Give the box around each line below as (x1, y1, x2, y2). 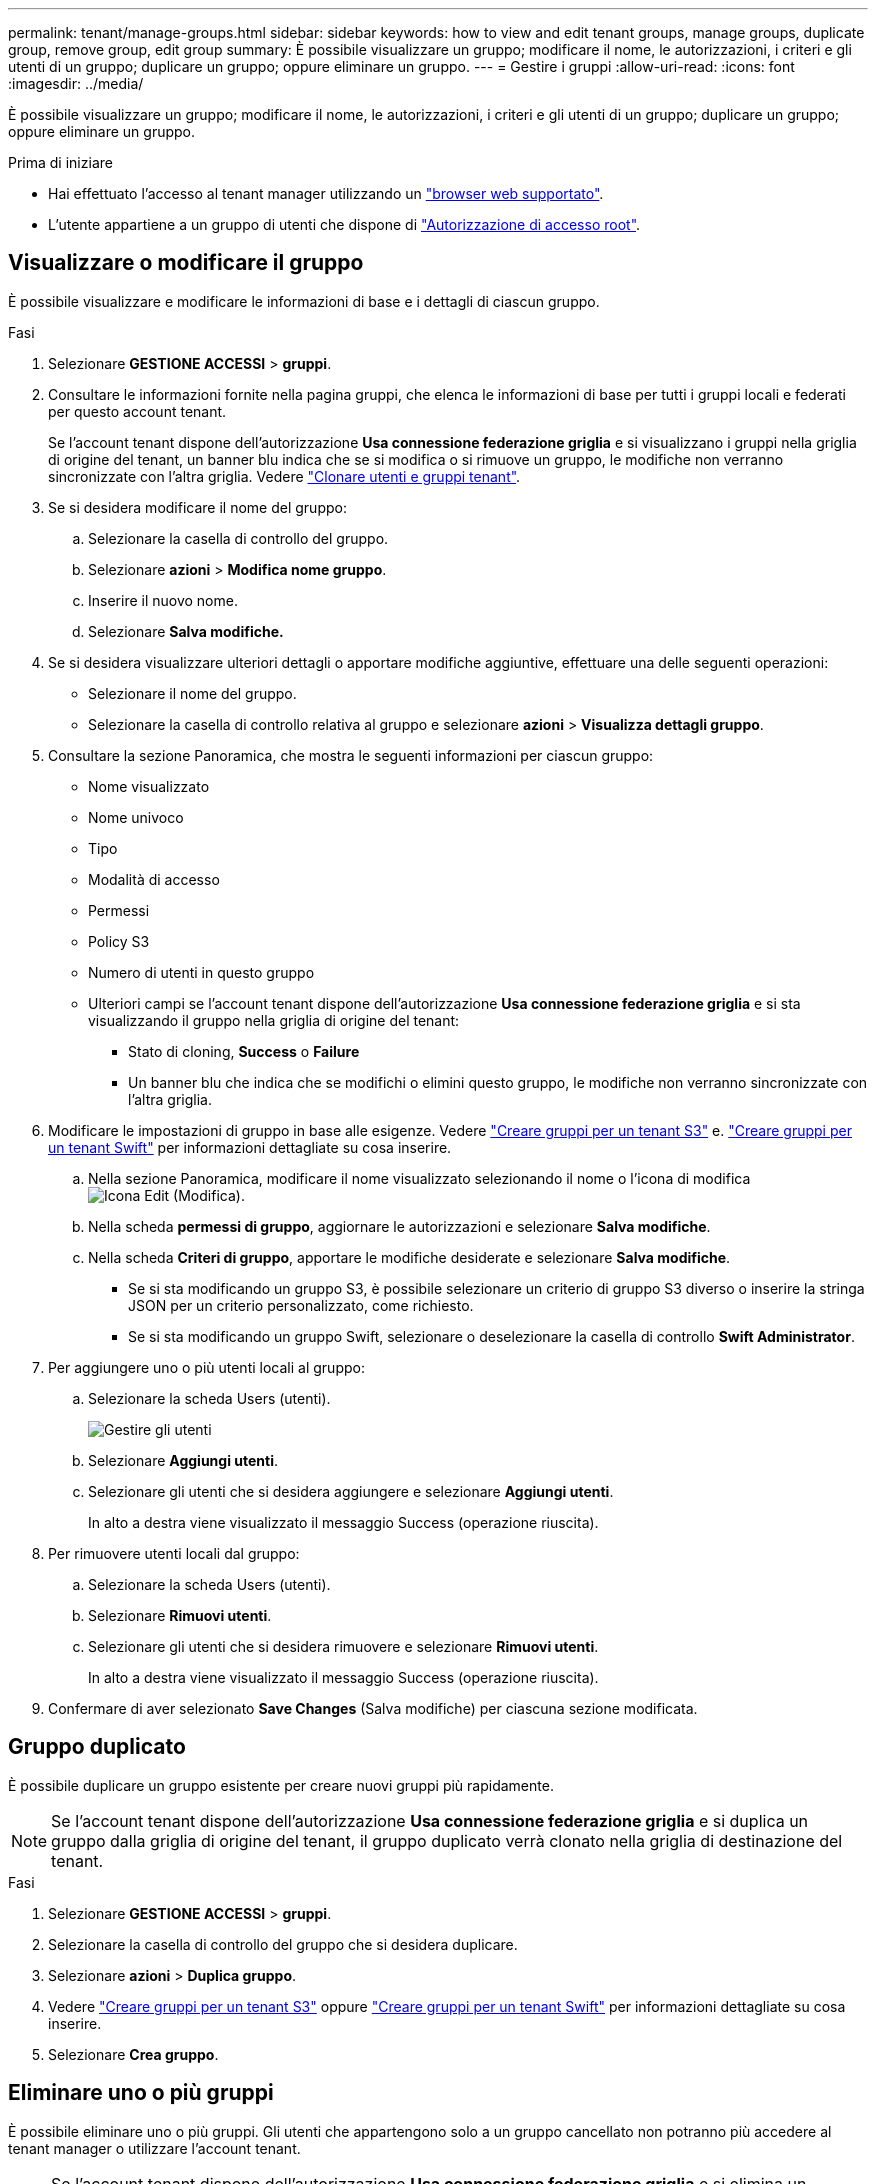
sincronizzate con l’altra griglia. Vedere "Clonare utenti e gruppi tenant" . (48, 467, 521, 485)
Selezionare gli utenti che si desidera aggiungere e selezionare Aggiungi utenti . (88, 1482, 614, 1500)
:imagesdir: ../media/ (8, 75, 144, 92)
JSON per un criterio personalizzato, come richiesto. (128, 1296, 474, 1314)
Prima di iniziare (8, 154, 113, 171)
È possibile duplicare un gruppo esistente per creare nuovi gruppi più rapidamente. (8, 1776, 554, 1794)
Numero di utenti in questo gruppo (88, 963, 315, 981)
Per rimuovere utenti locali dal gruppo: (48, 1544, 300, 1562)
